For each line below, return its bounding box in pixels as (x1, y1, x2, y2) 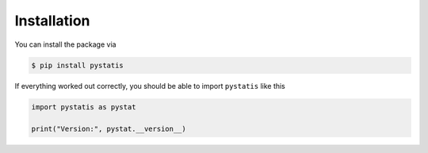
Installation (14, 12, 90, 29)
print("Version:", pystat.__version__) (31, 124, 186, 134)
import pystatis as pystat (31, 102, 136, 111)
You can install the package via (14, 40, 117, 49)
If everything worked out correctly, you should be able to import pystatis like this (14, 81, 285, 90)
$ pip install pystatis (31, 60, 124, 70)
